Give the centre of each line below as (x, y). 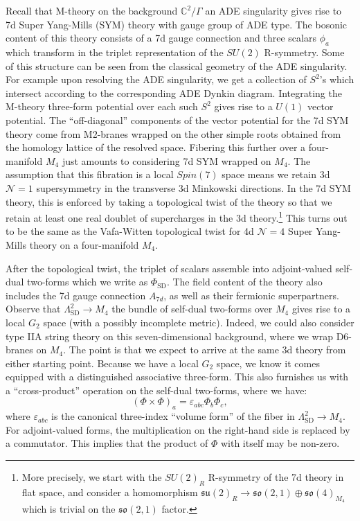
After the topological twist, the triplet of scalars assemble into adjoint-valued (169, 268)
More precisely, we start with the (92, 477)
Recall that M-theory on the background (92, 10)
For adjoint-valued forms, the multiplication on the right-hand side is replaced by (178, 429)
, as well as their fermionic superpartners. (251, 295)
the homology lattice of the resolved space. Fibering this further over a (156, 147)
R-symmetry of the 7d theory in (276, 477)
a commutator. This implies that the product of (107, 443)
